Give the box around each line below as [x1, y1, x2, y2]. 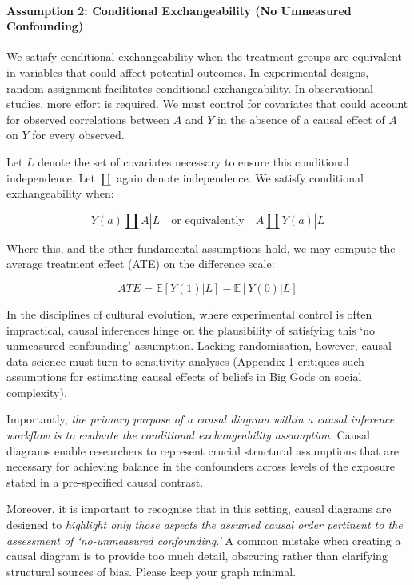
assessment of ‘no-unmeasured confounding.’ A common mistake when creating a [6, 531, 401, 548]
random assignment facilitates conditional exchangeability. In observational [6, 79, 373, 96]
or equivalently [171, 214, 245, 226]
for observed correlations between [6, 110, 170, 127]
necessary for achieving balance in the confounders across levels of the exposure [6, 458, 396, 475]
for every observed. [32, 126, 125, 143]
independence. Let [6, 169, 96, 186]
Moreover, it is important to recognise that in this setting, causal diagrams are [6, 500, 392, 517]
